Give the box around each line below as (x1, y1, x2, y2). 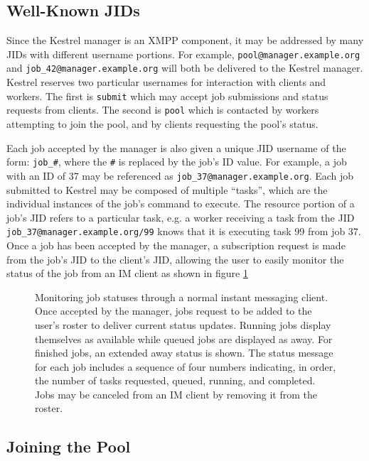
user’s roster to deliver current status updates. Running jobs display (35, 317, 331, 332)
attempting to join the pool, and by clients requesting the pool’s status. (6, 116, 319, 131)
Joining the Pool (6, 435, 131, 457)
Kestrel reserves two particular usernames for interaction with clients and (6, 75, 326, 90)
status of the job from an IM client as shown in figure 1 (6, 266, 248, 281)
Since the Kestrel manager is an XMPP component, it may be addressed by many (6, 33, 364, 48)
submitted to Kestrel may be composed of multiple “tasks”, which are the (6, 182, 328, 197)
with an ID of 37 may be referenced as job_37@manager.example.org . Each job (6, 168, 354, 183)
